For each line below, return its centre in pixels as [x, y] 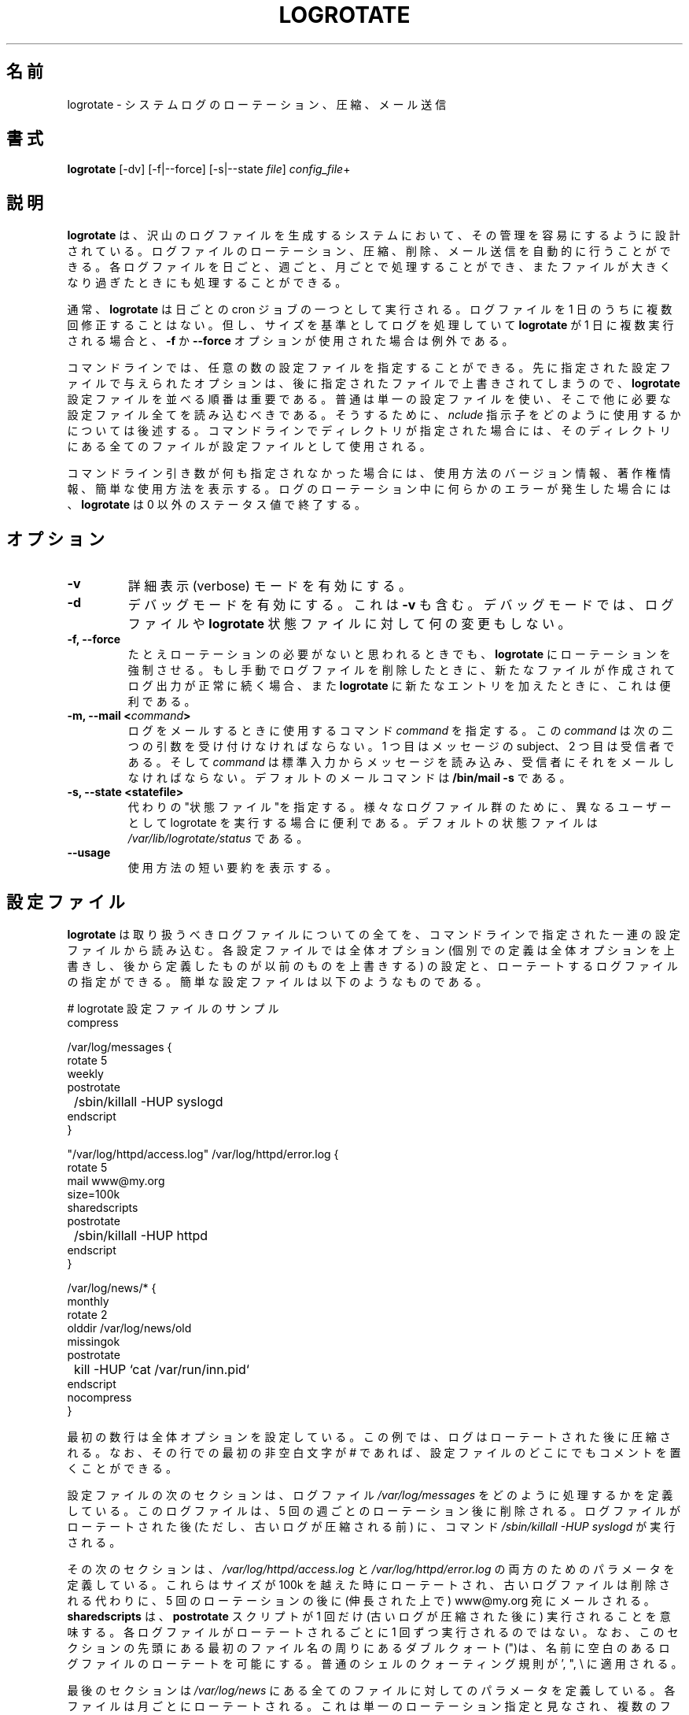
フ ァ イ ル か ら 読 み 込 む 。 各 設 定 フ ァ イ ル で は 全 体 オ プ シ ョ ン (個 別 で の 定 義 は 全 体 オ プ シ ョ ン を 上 [371, 950]
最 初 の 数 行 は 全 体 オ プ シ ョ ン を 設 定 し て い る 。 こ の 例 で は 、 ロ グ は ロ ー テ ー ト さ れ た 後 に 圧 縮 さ [369, 1436]
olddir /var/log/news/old [129, 1328]
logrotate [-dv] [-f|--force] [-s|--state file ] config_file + [209, 169]
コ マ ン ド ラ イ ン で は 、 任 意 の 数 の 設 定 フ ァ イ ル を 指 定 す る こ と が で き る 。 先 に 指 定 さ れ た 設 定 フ [369, 368]
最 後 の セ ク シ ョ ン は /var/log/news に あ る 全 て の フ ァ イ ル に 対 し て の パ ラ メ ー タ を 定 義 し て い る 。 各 [371, 1690]
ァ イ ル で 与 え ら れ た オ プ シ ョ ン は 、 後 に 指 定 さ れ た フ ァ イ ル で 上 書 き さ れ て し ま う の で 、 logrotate [374, 383]
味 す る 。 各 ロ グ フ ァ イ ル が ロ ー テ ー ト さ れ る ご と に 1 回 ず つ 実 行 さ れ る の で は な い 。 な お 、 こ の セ [373, 1632]
